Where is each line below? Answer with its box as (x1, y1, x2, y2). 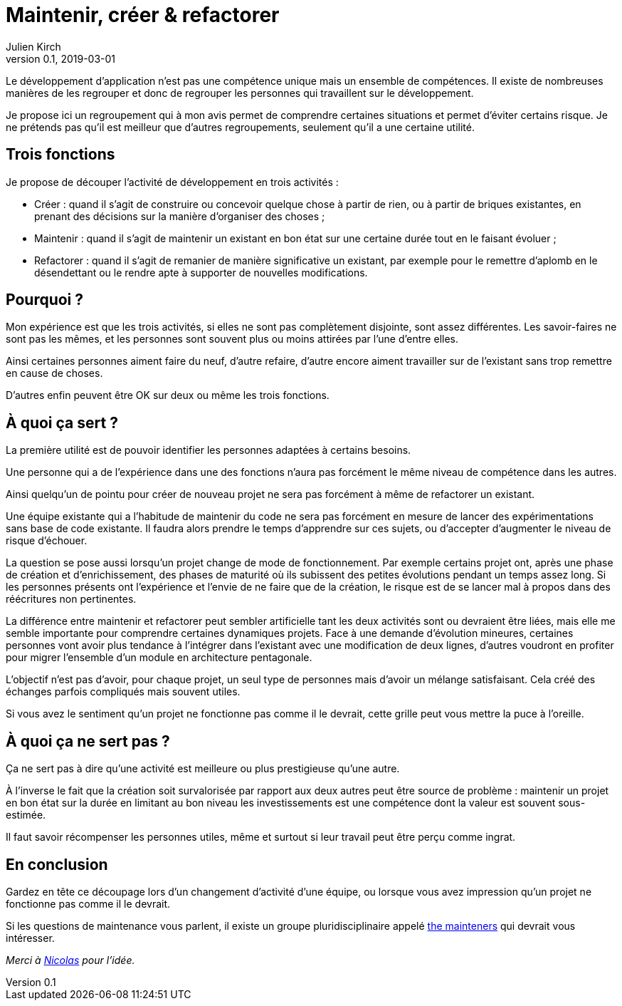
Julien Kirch (6, 40, 61, 53)
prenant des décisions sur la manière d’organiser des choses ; (34, 209, 325, 222)
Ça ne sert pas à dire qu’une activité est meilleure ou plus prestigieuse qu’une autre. (6, 762, 400, 775)
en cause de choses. (6, 367, 103, 380)
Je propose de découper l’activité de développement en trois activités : (6, 175, 339, 188)
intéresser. (6, 931, 55, 944)
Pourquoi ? (6, 291, 84, 309)
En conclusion (6, 855, 108, 873)
